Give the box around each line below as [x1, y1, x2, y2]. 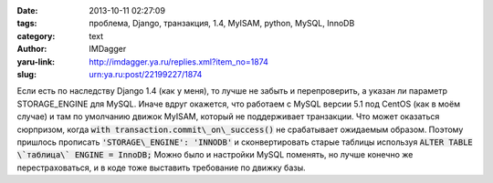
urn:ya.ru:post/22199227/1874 [89, 68, 203, 79]
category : [16, 30, 56, 41]
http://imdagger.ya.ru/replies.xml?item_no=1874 [89, 56, 268, 67]
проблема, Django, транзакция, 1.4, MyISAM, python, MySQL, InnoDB [89, 18, 355, 29]
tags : [16, 18, 37, 29]
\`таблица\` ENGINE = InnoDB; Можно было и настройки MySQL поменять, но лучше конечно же [16, 149, 414, 160]
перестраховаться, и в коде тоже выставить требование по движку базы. [16, 162, 306, 173]
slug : [16, 68, 37, 79]
